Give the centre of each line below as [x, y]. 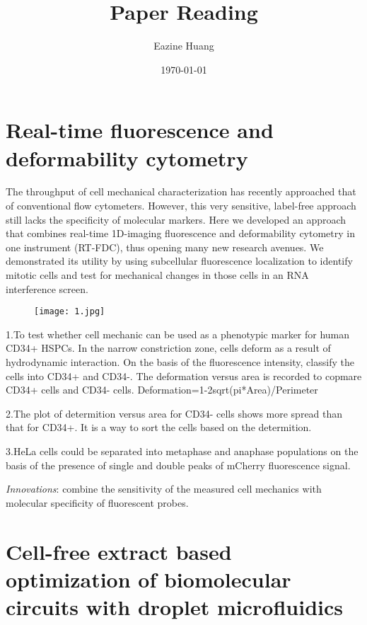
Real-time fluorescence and [140, 130]
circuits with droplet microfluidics [175, 606]
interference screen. [47, 288]
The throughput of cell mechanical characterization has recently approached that [181, 191]
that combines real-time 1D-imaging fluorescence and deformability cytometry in [180, 233]
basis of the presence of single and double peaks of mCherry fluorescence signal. [178, 465]
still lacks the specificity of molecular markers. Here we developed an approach [176, 219]
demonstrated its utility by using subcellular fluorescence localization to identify [179, 261]
